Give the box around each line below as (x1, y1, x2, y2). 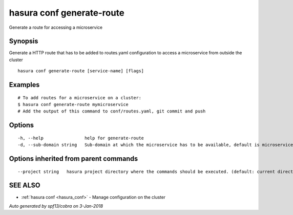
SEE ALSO (9, 181, 41, 190)
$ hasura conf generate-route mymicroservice (18, 102, 129, 107)
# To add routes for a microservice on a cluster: (18, 95, 142, 100)
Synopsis (9, 37, 39, 45)
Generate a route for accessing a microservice (9, 24, 103, 30)
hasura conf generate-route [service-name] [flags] (18, 68, 144, 74)
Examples (9, 81, 40, 89)
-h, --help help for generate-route (18, 135, 144, 141)
